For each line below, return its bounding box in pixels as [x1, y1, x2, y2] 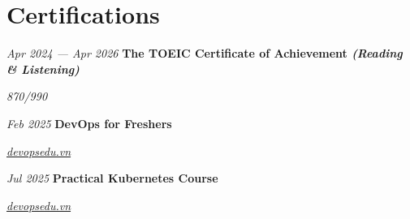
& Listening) [6, 60, 80, 77]
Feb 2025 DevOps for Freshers [6, 114, 172, 131]
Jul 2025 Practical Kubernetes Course [6, 170, 218, 187]
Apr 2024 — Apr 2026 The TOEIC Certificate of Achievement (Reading [6, 45, 403, 62]
